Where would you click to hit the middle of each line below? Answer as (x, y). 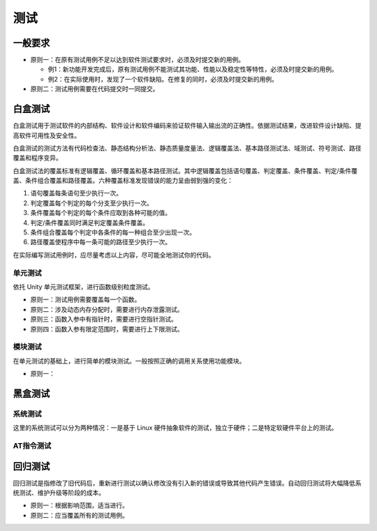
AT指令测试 (32, 445)
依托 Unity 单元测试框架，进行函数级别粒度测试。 (83, 287)
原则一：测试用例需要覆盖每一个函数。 (86, 299)
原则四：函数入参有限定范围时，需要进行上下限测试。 (107, 329)
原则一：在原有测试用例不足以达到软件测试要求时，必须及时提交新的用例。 (137, 60)
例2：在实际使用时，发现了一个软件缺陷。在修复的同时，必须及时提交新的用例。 (163, 79)
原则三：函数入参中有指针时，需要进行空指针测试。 (104, 319)
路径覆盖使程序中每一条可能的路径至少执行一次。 (101, 242)
